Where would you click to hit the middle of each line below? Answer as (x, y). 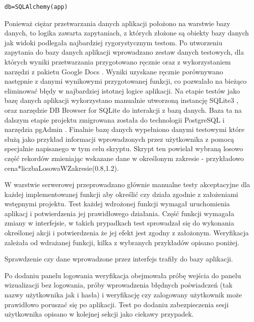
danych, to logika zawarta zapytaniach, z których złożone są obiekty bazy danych (127, 33)
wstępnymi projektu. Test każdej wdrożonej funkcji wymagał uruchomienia (117, 204)
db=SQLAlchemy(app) (36, 7)
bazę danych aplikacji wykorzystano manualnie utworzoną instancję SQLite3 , (122, 100)
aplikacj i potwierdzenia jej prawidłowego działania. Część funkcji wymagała (119, 213)
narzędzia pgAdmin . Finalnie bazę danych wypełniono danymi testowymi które (125, 129)
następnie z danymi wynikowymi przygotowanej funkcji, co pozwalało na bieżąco (126, 81)
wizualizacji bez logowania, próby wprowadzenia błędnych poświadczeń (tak (119, 285)
